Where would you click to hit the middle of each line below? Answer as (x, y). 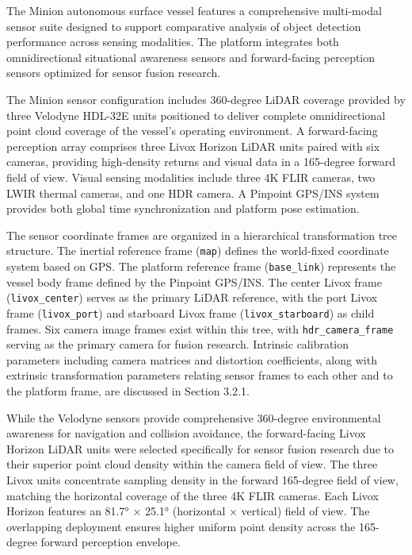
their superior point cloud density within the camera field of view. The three (192, 464)
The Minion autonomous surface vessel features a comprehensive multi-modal (194, 10)
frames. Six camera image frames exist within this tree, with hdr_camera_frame (200, 328)
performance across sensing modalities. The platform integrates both (173, 42)
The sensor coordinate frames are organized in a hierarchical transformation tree (202, 235)
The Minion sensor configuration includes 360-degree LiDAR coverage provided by (206, 99)
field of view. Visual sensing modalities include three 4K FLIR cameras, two (191, 177)
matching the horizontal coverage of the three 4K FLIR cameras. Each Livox (193, 495)
